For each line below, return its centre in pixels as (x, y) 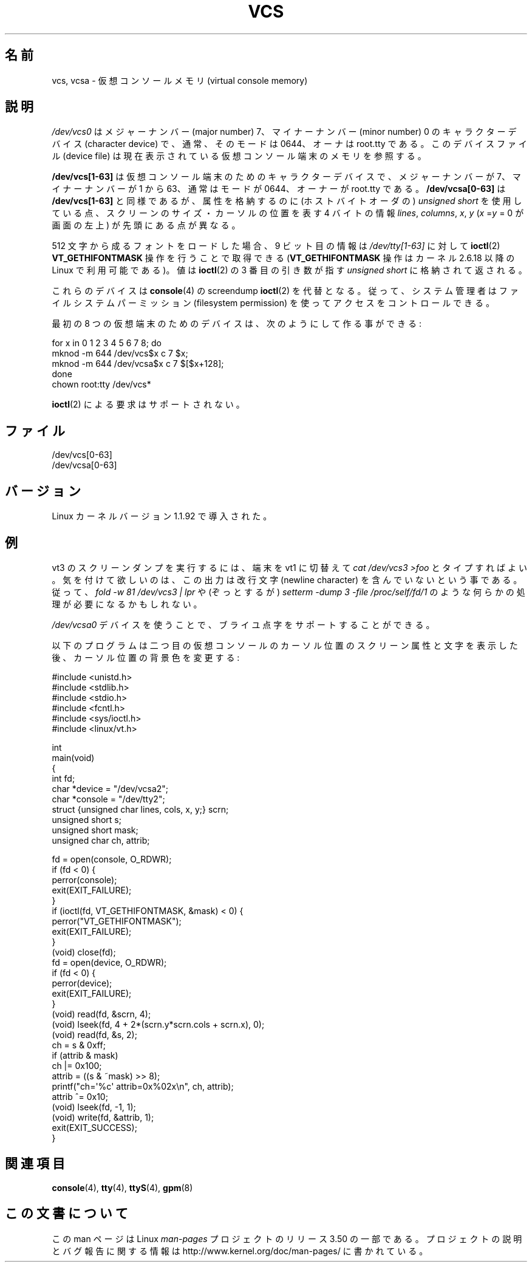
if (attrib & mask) (85, 1055)
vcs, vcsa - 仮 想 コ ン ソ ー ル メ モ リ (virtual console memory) (180, 80)
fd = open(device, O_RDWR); (109, 962)
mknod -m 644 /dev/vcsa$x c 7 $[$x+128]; (138, 364)
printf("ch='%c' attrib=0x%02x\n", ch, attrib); (143, 1086)
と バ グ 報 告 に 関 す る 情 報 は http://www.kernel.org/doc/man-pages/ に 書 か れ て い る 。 (240, 1251)
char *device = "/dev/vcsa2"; (110, 788)
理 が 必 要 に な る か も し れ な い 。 (127, 604)
